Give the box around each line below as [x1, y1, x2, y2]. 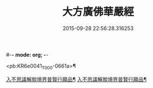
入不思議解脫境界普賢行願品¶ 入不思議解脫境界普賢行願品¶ [6, 76, 147, 83]
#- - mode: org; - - [6, 51, 48, 58]
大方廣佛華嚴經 [62, 5, 134, 19]
